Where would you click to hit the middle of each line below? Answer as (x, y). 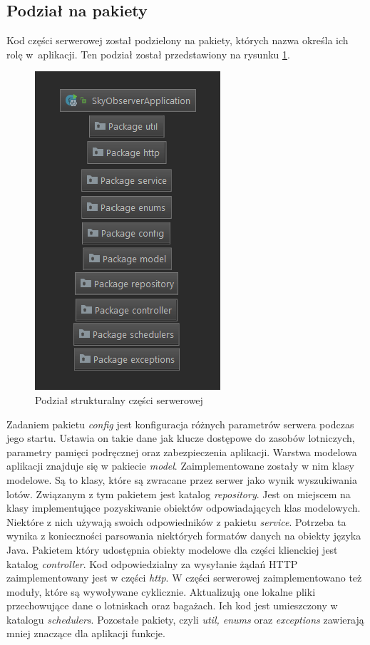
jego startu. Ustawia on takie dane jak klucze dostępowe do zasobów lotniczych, (181, 438)
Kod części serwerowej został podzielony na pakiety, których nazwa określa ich (178, 40)
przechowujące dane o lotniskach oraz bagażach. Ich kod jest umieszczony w (172, 605)
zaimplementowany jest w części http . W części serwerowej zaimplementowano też (184, 578)
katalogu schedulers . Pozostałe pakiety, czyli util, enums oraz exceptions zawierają (185, 619)
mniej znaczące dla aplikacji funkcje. (86, 633)
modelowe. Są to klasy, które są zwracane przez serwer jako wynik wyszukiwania (182, 479)
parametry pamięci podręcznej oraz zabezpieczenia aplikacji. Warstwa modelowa (182, 451)
